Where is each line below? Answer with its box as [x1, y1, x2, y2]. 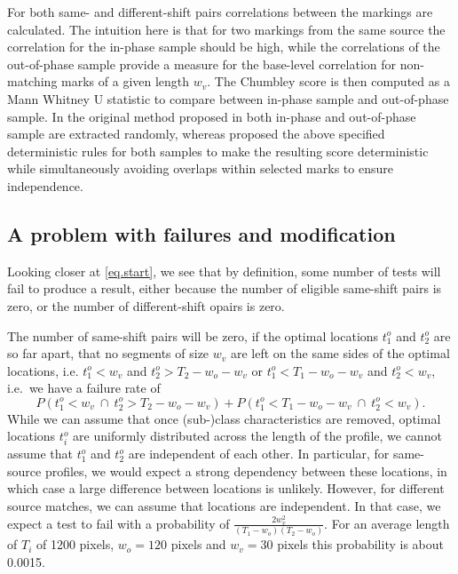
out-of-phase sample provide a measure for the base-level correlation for [7, 54, 397, 73]
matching [7, 72, 58, 91]
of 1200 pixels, [36, 535, 114, 554]
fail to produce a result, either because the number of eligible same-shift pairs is [7, 279, 442, 298]
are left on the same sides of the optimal [230, 344, 450, 363]
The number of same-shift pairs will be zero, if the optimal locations [7, 326, 379, 345]
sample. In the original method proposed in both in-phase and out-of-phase [7, 107, 416, 125]
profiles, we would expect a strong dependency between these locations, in [44, 461, 447, 480]
